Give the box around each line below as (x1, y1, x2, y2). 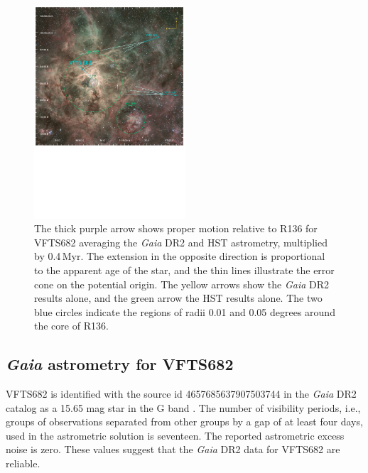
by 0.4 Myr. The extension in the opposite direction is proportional (34, 249, 325, 263)
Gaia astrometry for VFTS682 (6, 353, 234, 375)
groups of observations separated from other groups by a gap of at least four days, (6, 414, 363, 429)
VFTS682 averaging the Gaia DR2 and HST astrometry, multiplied (34, 234, 328, 249)
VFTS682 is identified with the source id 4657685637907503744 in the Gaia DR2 (6, 386, 357, 401)
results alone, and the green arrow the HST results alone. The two (34, 290, 323, 305)
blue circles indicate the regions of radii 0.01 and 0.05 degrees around (34, 304, 335, 319)
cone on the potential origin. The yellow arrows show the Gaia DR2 (34, 276, 330, 291)
